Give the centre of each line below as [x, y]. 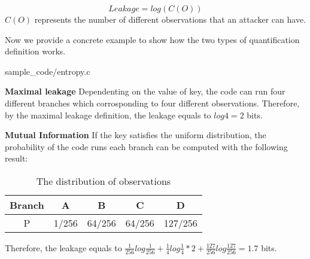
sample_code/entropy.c [48, 71]
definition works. [35, 51]
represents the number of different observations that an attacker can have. [170, 19]
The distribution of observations [104, 181]
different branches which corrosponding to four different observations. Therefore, [152, 103]
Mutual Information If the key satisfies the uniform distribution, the [136, 135]
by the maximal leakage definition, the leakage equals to [108, 115]
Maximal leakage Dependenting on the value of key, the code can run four [145, 91]
